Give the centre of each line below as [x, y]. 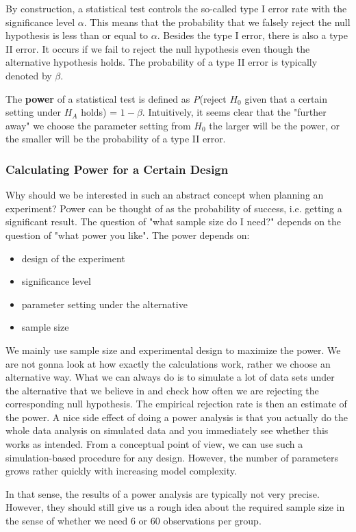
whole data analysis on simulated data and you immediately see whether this [167, 430]
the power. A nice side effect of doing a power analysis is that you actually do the [177, 417]
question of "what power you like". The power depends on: [128, 235]
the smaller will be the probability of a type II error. [116, 139]
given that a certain [286, 98]
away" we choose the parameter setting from [98, 125]
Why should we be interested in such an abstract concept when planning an [165, 195]
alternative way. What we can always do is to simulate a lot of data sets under [170, 377]
